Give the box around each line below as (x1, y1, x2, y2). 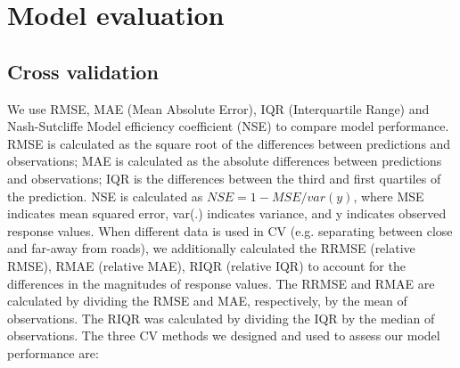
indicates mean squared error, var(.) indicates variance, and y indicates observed (7, 204, 447, 223)
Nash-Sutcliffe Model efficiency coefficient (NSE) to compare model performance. (7, 117, 449, 135)
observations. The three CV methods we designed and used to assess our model (7, 326, 440, 345)
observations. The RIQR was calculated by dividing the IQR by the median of (7, 308, 435, 327)
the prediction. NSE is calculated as (7, 186, 203, 205)
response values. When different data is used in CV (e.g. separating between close (7, 221, 453, 240)
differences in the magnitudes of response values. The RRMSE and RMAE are (7, 274, 435, 292)
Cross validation (7, 57, 159, 85)
